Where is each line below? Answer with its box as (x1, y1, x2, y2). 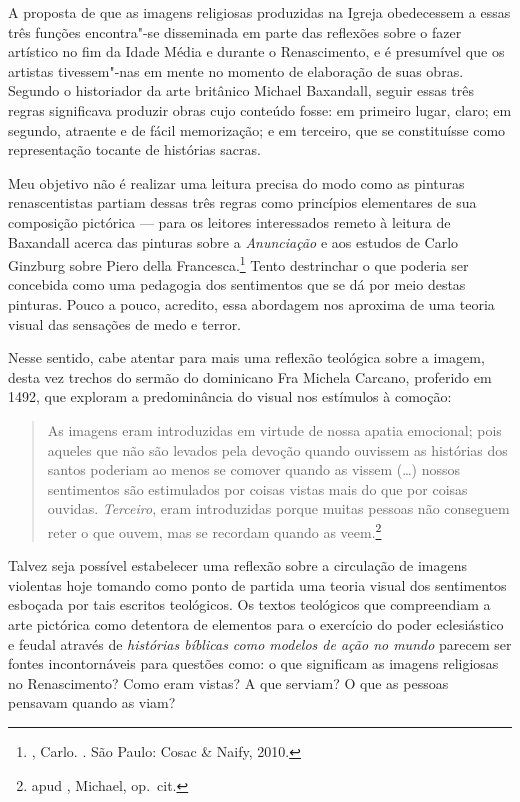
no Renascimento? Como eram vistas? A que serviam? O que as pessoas (8, 672, 449, 693)
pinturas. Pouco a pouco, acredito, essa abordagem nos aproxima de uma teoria (8, 293, 495, 314)
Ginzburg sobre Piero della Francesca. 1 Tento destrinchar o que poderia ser (8, 252, 469, 275)
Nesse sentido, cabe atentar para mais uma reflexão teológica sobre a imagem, (8, 347, 485, 368)
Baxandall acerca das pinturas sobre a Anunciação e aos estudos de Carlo (8, 231, 459, 252)
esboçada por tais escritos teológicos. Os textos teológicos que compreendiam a (8, 594, 491, 615)
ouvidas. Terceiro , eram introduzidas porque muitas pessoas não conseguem (47, 498, 510, 519)
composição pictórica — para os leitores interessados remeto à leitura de (8, 211, 451, 232)
